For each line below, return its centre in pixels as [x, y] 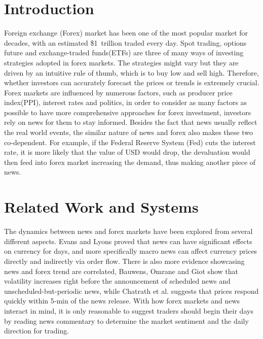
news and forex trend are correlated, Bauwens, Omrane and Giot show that [121, 271]
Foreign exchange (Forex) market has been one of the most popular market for [126, 33]
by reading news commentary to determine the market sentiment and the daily [126, 320]
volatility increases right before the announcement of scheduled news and [117, 281]
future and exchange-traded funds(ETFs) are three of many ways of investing [124, 53]
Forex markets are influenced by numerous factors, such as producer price [118, 92]
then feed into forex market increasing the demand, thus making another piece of [130, 162]
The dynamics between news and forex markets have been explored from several [128, 231]
